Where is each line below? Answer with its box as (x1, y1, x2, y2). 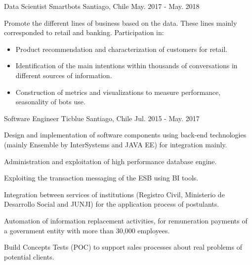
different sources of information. (15, 70, 112, 80)
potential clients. (4, 251, 54, 262)
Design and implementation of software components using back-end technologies (4, 130, 247, 140)
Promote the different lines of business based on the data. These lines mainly (4, 17, 237, 28)
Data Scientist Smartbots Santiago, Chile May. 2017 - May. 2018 (4, 1, 200, 11)
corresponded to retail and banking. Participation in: (4, 27, 164, 38)
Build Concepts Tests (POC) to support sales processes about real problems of (4, 242, 242, 252)
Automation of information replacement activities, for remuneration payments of (4, 215, 248, 225)
